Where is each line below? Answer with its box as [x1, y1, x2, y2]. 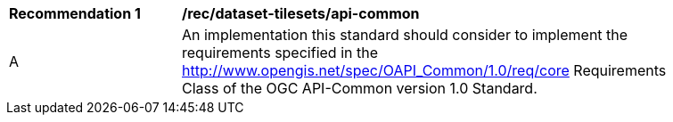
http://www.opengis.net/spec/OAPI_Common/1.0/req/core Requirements [182, 61, 667, 79]
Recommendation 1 [9, 4, 141, 22]
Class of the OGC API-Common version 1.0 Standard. [182, 79, 538, 97]
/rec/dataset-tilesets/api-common [182, 4, 420, 22]
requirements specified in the [182, 44, 378, 61]
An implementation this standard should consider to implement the [182, 26, 628, 44]
